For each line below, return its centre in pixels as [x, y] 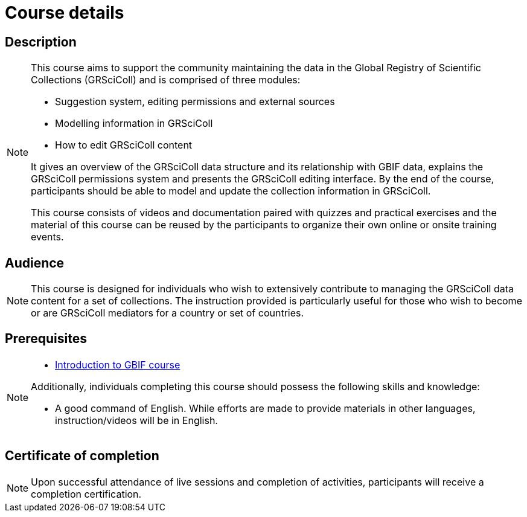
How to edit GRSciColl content [124, 145]
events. [47, 237]
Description [41, 42]
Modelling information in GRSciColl [134, 124]
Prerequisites [46, 339]
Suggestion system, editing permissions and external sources [195, 102]
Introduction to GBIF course [118, 364]
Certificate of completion [82, 456]
